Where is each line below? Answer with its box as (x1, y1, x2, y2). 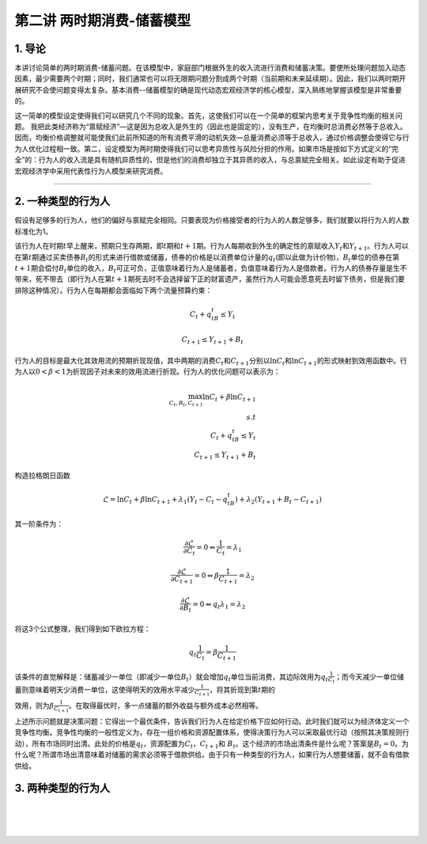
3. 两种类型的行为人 (14, 781, 111, 795)
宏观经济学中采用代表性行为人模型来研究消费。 (14, 166, 168, 176)
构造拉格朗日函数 (14, 471, 70, 481)
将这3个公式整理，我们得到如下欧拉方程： (14, 624, 151, 633)
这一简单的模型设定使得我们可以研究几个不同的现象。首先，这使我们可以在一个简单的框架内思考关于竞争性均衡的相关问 (14, 111, 402, 120)
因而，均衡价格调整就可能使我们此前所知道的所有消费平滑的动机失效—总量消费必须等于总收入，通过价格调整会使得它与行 (14, 133, 410, 143)
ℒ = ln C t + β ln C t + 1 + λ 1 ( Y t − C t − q (103, 495, 229, 506)
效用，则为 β (14, 701, 55, 710)
